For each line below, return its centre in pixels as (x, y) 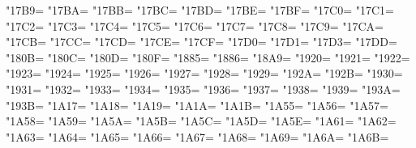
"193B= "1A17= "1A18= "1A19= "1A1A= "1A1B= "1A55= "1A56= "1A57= (197, 105)
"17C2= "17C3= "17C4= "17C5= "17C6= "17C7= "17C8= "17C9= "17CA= (195, 25)
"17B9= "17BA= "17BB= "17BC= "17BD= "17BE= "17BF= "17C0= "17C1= (200, 10)
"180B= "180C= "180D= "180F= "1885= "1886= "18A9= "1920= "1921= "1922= (208, 57)
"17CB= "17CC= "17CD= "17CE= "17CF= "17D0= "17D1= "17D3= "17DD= (202, 42)
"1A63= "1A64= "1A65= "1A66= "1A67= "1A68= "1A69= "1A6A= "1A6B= (197, 136)
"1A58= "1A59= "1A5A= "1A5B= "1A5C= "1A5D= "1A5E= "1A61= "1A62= (201, 121)
